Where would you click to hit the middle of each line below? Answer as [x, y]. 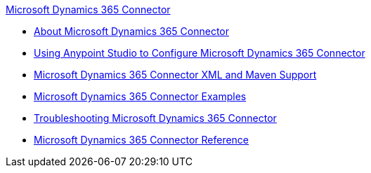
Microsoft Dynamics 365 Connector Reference [142, 140]
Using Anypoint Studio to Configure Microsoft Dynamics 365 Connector [200, 53]
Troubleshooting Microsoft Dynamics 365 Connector [155, 118]
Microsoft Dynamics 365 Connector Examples [140, 96]
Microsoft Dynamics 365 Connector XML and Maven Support [175, 75]
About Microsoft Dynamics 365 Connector [131, 31]
